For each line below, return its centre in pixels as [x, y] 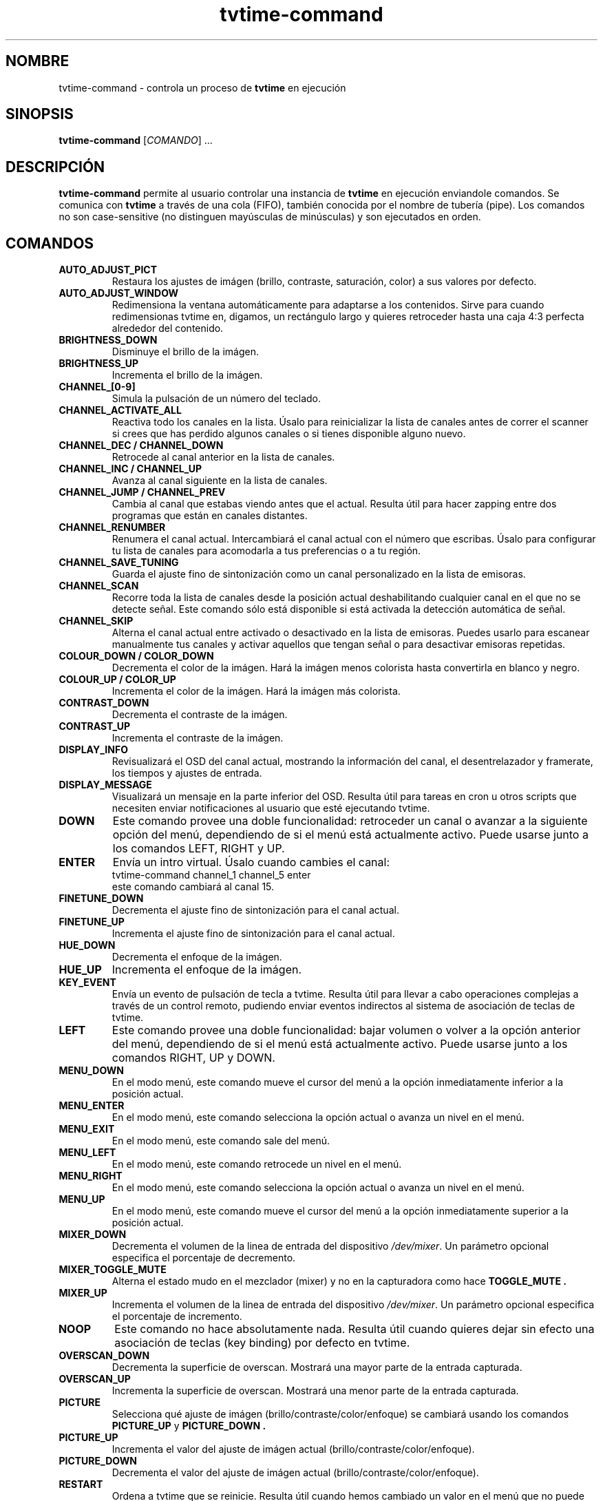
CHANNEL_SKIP [96, 621]
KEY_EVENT [87, 983]
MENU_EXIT [87, 1129]
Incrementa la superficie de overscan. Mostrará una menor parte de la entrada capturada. [315, 1391]
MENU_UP [82, 1199]
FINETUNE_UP [92, 922]
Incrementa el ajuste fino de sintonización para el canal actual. [253, 934]
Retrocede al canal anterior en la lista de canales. [223, 457]
